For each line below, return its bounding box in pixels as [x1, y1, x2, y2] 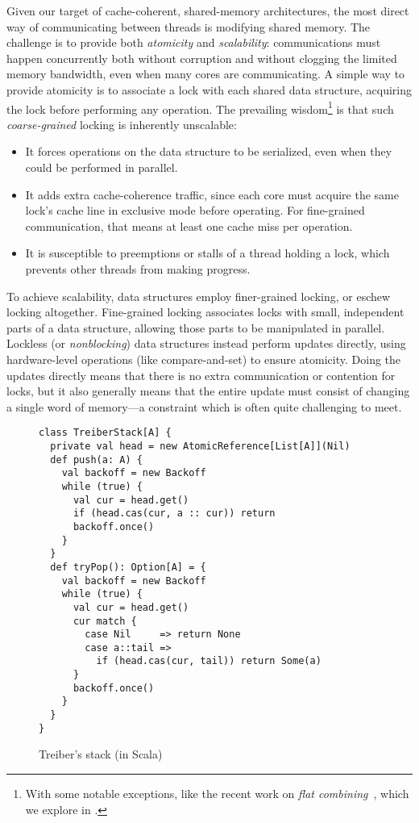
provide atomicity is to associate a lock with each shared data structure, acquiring [6, 81, 413, 98]
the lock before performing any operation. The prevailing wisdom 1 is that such [6, 98, 394, 117]
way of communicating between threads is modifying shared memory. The [6, 18, 371, 35]
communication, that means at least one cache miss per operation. [25, 217, 353, 234]
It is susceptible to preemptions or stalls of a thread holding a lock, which [25, 244, 390, 261]
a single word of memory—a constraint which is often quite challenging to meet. [6, 398, 402, 415]
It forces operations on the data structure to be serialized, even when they [25, 143, 392, 160]
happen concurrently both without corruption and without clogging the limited [6, 49, 397, 66]
